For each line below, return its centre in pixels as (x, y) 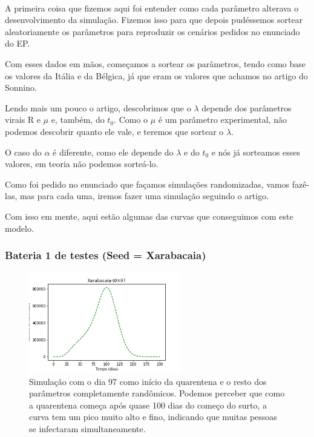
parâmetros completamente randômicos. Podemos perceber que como (157, 393)
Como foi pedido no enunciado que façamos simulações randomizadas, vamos (147, 184)
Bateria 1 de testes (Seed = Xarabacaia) (106, 255)
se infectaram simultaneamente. (87, 428)
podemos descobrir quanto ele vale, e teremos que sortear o (114, 131)
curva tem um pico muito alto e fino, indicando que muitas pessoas (153, 417)
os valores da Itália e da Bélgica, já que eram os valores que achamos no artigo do (156, 75)
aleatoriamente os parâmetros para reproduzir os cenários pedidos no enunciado (152, 31)
